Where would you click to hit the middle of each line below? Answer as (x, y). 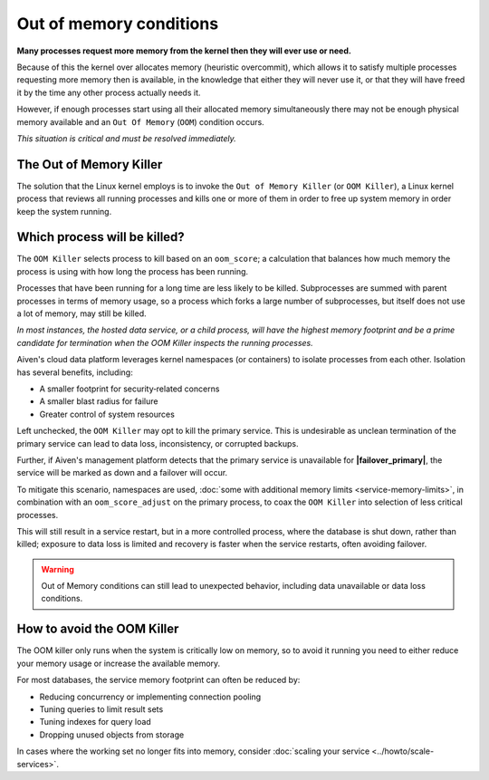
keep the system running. (64, 211)
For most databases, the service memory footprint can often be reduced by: (158, 680)
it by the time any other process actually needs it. (109, 92)
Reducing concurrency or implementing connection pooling (150, 697)
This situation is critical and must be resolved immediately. (127, 138)
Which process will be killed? (101, 237)
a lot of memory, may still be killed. (81, 313)
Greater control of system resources (107, 414)
